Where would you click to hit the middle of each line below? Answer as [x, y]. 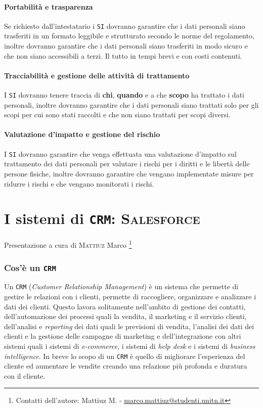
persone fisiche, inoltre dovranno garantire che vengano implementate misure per [129, 173]
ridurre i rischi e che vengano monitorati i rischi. [79, 183]
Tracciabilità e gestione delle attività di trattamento [97, 75]
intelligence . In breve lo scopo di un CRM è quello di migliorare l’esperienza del [125, 356]
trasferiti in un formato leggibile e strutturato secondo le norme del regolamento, [129, 36]
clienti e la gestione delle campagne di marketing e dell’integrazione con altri [123, 336]
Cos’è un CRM [30, 267]
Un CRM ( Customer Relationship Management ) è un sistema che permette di [121, 286]
